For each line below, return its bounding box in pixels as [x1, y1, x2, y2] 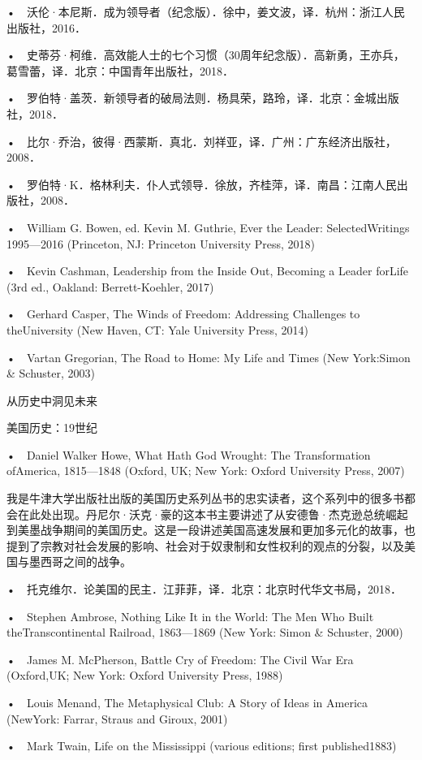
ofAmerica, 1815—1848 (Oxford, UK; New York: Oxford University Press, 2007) [6, 462, 405, 479]
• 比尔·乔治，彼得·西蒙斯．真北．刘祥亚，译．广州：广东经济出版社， [6, 132, 397, 149]
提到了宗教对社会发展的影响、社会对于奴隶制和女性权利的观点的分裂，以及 [6, 537, 404, 554]
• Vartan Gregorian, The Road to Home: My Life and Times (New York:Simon [6, 348, 411, 365]
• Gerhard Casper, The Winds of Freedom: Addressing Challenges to [6, 305, 360, 322]
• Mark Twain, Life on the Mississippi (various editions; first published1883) [6, 737, 397, 754]
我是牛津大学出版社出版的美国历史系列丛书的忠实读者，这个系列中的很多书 [6, 490, 404, 507]
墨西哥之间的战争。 [28, 553, 131, 570]
